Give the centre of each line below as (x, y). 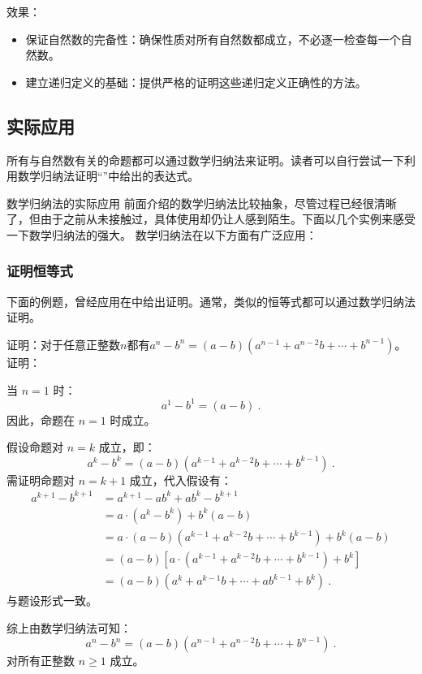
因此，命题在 (41, 419)
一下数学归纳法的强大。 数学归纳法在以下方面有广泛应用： (162, 234)
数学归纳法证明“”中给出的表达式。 (108, 176)
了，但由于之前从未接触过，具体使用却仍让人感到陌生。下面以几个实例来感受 (211, 219)
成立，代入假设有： (181, 480)
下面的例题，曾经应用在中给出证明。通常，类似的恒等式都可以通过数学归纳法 (211, 301)
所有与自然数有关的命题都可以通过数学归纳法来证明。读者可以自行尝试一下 (205, 160)
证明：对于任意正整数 (63, 344)
